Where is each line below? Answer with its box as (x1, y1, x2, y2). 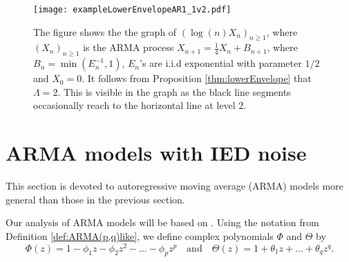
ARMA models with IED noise (6, 139, 307, 167)
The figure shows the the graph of (33, 24, 177, 39)
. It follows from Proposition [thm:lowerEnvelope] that (82, 71, 312, 85)
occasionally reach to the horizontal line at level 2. (33, 98, 247, 112)
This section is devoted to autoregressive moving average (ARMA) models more (6, 179, 343, 193)
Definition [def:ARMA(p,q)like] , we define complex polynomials (6, 228, 274, 243)
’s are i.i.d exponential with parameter (140, 56, 302, 70)
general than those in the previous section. (6, 192, 185, 206)
